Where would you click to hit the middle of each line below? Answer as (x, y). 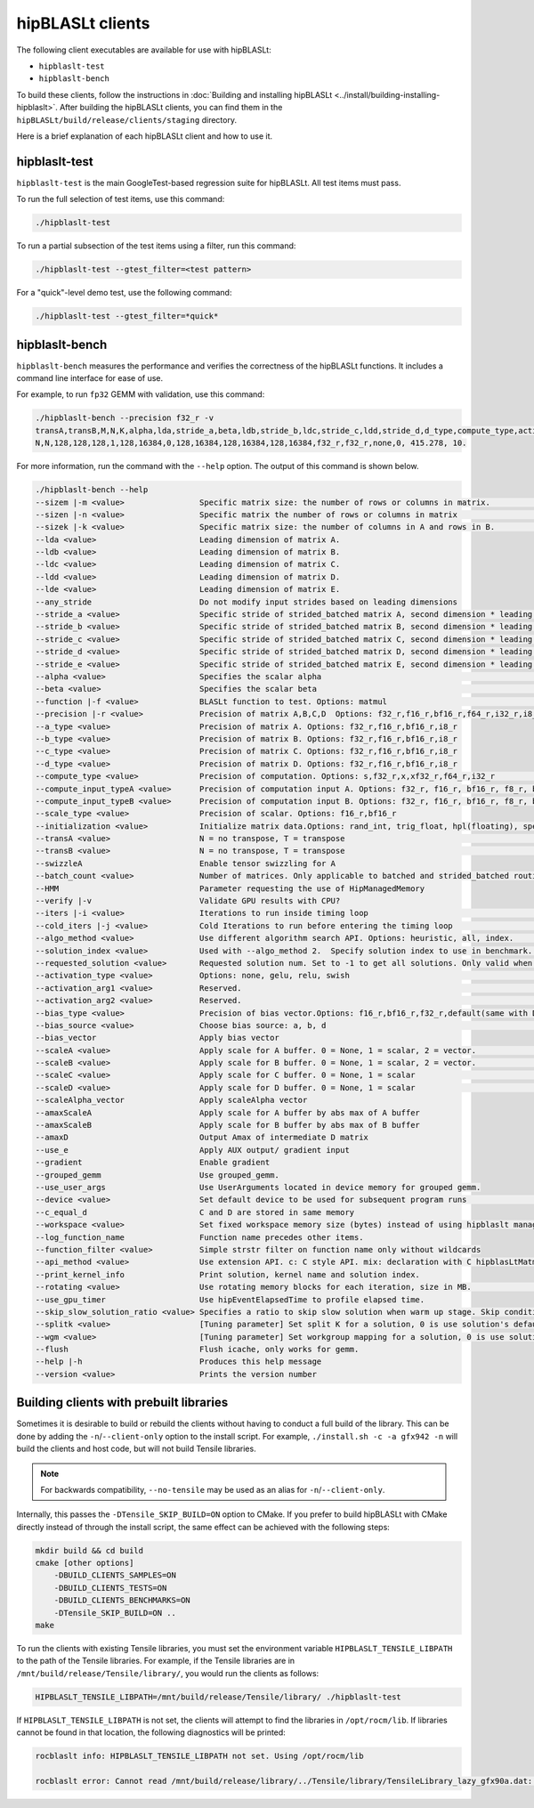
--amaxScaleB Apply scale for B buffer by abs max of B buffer (227, 1125)
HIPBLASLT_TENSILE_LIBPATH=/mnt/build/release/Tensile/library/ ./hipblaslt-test (218, 1697)
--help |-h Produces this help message (178, 1362)
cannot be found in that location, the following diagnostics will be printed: (151, 1732)
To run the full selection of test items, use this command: (121, 199)
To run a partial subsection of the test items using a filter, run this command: (156, 246)
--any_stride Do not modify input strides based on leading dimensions (247, 602)
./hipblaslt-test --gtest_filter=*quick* (127, 316)
